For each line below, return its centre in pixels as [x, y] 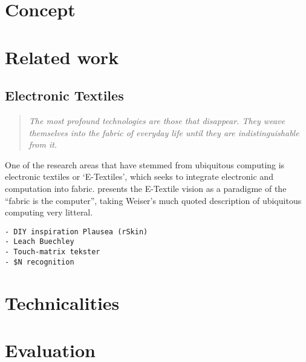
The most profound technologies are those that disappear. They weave [157, 120]
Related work [62, 57]
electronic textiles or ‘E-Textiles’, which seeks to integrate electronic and [139, 176]
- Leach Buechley [40, 242]
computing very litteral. [49, 212]
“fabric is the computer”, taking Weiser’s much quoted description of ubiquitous [153, 200]
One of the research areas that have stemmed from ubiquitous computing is [145, 164]
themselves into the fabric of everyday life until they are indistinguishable [164, 132]
